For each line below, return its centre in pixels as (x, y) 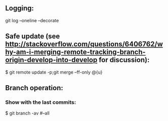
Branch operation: (34, 88)
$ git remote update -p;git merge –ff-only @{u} (54, 72)
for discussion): (124, 60)
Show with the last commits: (41, 102)
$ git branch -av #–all (27, 113)
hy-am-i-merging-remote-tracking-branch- (75, 52)
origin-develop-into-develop (51, 60)
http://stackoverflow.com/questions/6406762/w (84, 44)
